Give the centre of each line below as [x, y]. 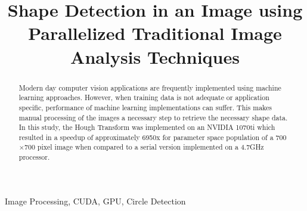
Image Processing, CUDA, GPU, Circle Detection [95, 201]
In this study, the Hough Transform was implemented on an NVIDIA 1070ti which [147, 127]
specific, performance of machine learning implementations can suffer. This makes [145, 107]
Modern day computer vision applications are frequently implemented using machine [150, 87]
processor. [34, 157]
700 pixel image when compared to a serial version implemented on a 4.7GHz [144, 147]
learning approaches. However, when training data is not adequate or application [144, 97]
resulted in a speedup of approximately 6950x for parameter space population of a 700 [153, 137]
